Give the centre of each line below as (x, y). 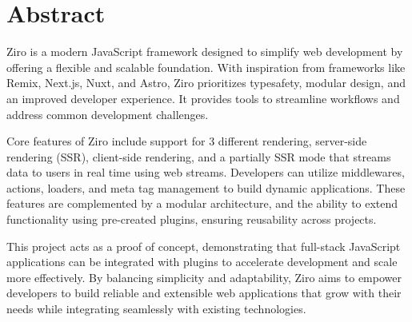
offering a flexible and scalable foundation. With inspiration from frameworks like (206, 67)
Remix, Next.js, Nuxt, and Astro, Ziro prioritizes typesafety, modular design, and (206, 83)
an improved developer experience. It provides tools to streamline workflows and (203, 98)
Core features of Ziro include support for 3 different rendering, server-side (187, 141)
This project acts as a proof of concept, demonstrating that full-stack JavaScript (204, 246)
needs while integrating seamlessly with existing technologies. (156, 309)
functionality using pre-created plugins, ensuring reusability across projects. (192, 219)
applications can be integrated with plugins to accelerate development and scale (202, 262)
